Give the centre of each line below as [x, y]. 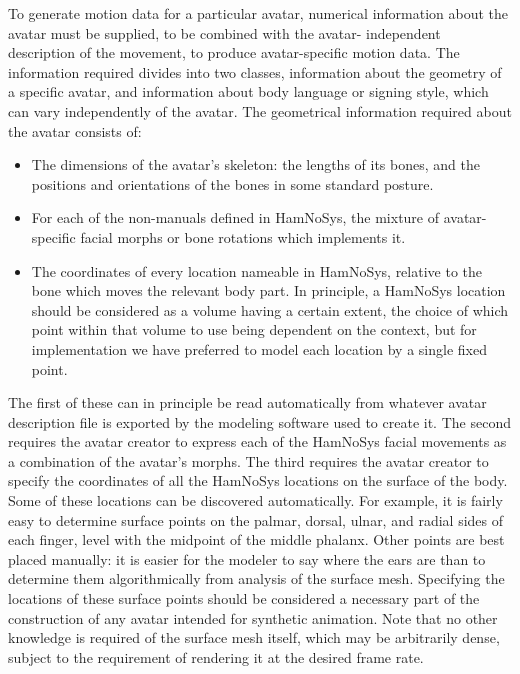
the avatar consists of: [75, 130]
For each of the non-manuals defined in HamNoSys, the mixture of [235, 217]
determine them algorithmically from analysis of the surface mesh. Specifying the [256, 578]
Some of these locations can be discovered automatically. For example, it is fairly [255, 500]
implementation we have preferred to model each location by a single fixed [259, 348]
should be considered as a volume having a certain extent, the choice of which [270, 309]
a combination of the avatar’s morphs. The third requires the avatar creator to [248, 460]
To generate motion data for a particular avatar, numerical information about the [258, 13]
